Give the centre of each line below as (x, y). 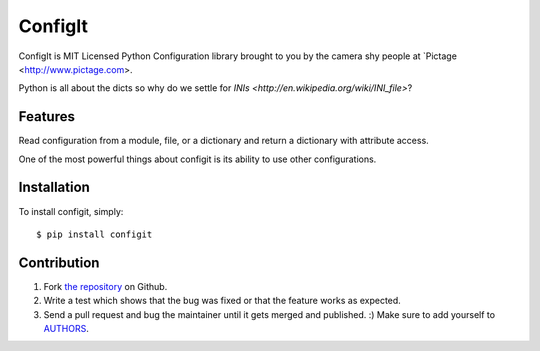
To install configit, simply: (71, 211)
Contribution (59, 262)
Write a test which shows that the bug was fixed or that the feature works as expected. (222, 301)
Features (46, 116)
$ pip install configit (94, 234)
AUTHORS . (66, 328)
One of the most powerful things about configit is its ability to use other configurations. (197, 159)
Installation (54, 187)
